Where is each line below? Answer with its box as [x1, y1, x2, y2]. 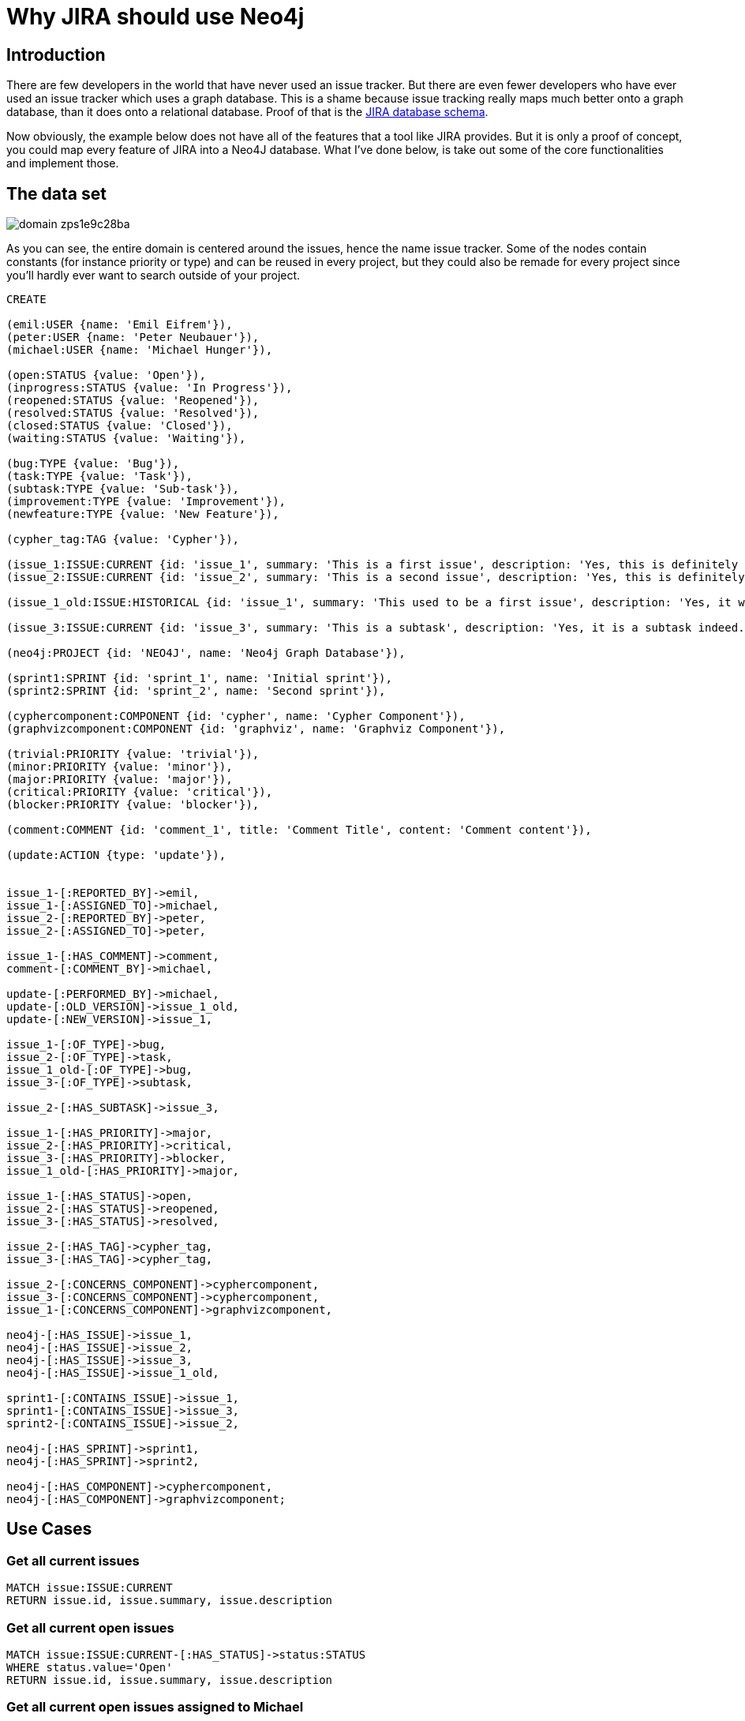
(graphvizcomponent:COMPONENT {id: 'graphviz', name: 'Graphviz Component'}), [6, 722, 506, 736]
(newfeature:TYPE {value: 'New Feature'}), [6, 508, 279, 521]
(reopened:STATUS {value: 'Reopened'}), [6, 394, 260, 407]
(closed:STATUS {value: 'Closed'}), [6, 419, 233, 433]
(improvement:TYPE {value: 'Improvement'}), [6, 495, 286, 508]
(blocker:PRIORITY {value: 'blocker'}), [6, 798, 260, 812]
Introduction [6, 44, 106, 65]
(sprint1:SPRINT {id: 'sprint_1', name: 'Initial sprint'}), [6, 672, 392, 685]
